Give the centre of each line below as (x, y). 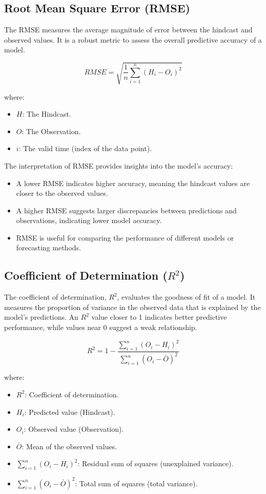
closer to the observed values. (62, 193)
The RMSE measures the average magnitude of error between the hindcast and (128, 30)
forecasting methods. (48, 248)
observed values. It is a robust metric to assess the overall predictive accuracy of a (133, 39)
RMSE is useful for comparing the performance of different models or (125, 237)
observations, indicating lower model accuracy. (89, 220)
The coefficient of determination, (55, 297)
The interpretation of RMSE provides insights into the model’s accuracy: (119, 165)
